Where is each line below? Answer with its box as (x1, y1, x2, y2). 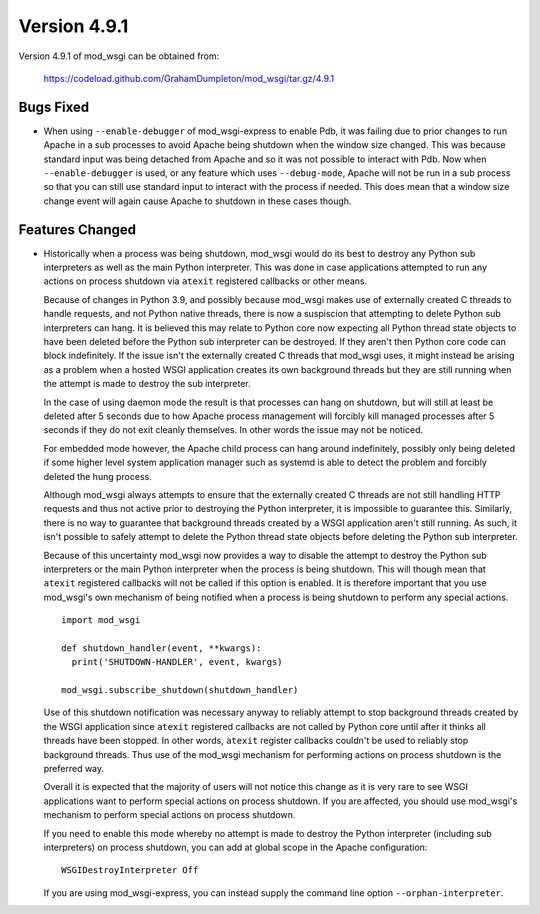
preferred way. (43, 762, 105, 774)
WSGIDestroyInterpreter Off (61, 865, 199, 876)
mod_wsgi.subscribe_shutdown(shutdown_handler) (61, 685, 299, 696)
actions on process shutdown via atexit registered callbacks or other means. (43, 275, 368, 287)
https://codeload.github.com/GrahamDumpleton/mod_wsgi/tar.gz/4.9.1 (43, 72, 335, 84)
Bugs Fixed (18, 98, 90, 115)
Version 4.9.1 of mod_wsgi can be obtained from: (18, 50, 220, 62)
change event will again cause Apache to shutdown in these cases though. (43, 195, 352, 207)
